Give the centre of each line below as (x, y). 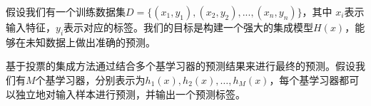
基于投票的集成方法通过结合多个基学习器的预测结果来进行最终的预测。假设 (181, 66)
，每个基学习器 (304, 79)
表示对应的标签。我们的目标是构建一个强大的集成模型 (189, 27)
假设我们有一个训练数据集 (66, 11)
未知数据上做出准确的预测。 (90, 42)
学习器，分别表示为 (100, 79)
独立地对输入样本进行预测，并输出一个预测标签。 (130, 94)
